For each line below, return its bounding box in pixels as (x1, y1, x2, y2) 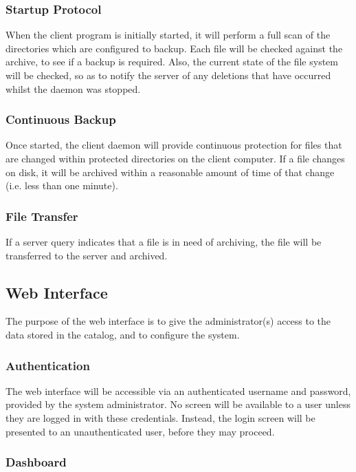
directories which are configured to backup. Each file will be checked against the (5, 41, 343, 55)
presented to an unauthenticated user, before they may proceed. (5, 424, 275, 438)
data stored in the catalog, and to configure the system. (5, 327, 240, 341)
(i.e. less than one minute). (5, 178, 118, 193)
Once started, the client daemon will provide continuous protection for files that (5, 138, 342, 152)
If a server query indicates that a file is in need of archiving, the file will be (5, 235, 322, 248)
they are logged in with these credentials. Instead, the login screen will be (5, 410, 315, 425)
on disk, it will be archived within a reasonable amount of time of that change (5, 164, 335, 179)
